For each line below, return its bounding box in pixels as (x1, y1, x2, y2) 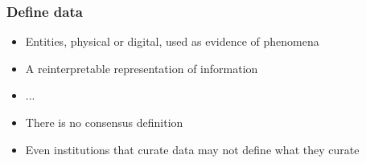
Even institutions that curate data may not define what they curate (25, 141, 360, 157)
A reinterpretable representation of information (25, 59, 258, 76)
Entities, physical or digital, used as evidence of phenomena (25, 33, 319, 50)
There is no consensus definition (25, 114, 183, 130)
